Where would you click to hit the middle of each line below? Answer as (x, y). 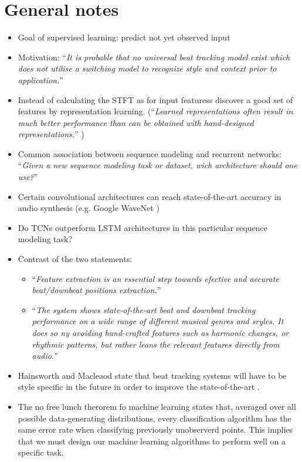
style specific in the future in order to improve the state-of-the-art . (139, 387)
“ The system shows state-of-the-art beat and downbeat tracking (144, 309)
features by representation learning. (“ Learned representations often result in (155, 111)
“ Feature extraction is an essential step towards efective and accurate (155, 278)
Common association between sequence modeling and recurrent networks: (150, 153)
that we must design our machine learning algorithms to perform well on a (152, 441)
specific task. (41, 452)
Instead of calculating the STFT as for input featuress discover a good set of (155, 99)
